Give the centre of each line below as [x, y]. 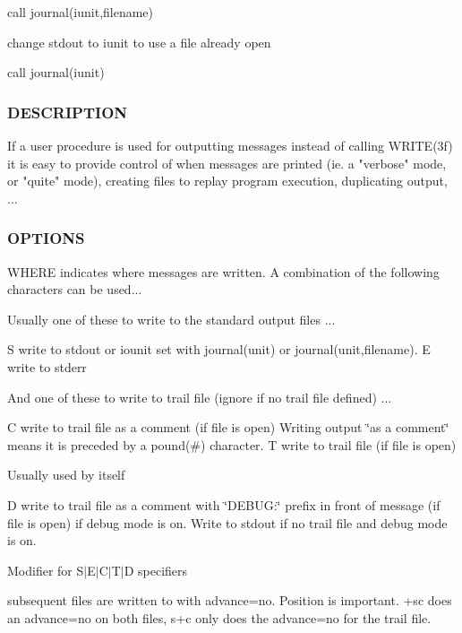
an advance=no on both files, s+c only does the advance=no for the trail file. [219, 617]
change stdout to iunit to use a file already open [139, 42]
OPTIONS [46, 238]
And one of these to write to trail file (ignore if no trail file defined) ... [200, 397]
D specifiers [156, 570]
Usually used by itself [66, 475]
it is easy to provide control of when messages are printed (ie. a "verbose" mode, [227, 163]
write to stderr [47, 366]
